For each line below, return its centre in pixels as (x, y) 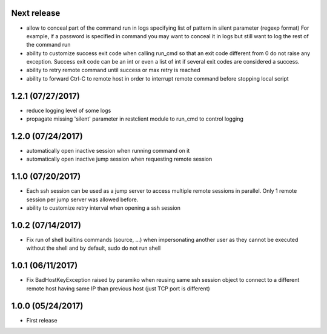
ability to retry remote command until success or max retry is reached (113, 70)
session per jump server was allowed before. (82, 199)
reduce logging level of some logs (69, 110)
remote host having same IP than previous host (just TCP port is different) (118, 289)
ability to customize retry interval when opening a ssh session (104, 208)
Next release (36, 13)
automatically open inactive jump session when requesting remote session (119, 159)
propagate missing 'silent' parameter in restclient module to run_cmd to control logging (135, 119)
